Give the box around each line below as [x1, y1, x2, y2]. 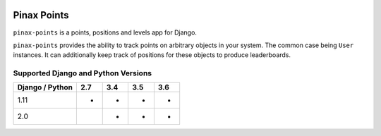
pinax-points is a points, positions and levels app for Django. [13, 28, 198, 37]
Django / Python [17, 82, 73, 92]
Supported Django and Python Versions [13, 68, 152, 78]
